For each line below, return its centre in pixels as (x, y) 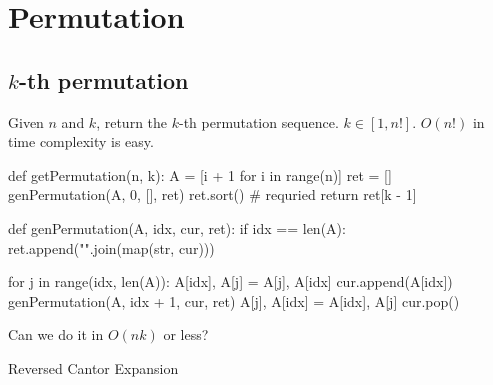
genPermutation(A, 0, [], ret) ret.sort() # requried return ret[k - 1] (212, 194)
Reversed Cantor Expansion (93, 367)
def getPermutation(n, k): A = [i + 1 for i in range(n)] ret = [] (200, 174)
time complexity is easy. (81, 141)
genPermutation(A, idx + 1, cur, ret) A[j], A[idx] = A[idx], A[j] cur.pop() (234, 300)
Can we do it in (56, 334)
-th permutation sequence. (258, 121)
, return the (132, 121)
